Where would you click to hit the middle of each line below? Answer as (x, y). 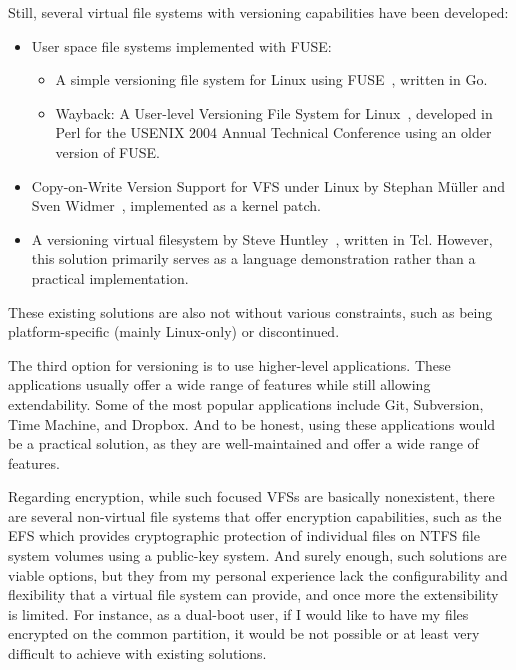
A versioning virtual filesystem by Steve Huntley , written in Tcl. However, (262, 238)
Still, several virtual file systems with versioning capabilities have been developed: (258, 12)
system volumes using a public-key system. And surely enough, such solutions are (257, 555)
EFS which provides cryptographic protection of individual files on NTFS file (244, 535)
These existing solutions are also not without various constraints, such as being (250, 311)
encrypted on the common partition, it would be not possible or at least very (244, 633)
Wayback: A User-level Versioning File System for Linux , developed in (274, 112)
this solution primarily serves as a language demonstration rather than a (253, 258)
